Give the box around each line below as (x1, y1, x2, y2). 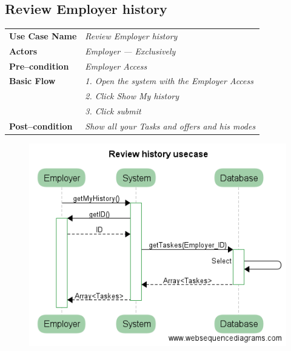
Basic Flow (9, 74, 56, 87)
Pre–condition (9, 59, 69, 72)
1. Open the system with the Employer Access (85, 74, 253, 87)
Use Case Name (9, 29, 77, 42)
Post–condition (9, 120, 73, 133)
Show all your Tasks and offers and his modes (85, 120, 256, 133)
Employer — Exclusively (85, 44, 176, 57)
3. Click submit (85, 105, 141, 117)
